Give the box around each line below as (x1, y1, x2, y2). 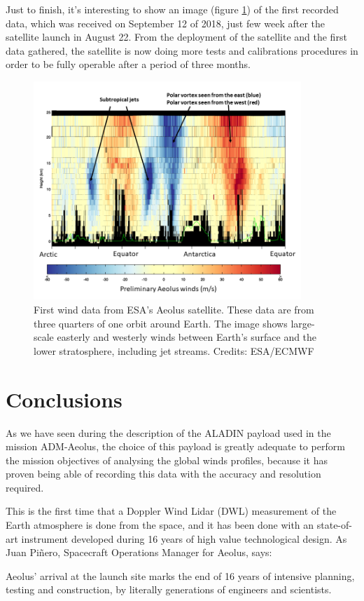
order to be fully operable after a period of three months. (6, 57, 251, 72)
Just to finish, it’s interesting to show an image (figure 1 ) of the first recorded (6, 2, 339, 16)
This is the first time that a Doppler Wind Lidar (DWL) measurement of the (6, 504, 337, 518)
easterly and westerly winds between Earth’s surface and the (57, 330, 317, 344)
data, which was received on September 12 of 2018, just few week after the (6, 15, 325, 30)
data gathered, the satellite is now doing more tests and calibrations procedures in (6, 43, 358, 58)
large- (290, 316, 315, 330)
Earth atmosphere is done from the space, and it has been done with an (6, 518, 314, 532)
